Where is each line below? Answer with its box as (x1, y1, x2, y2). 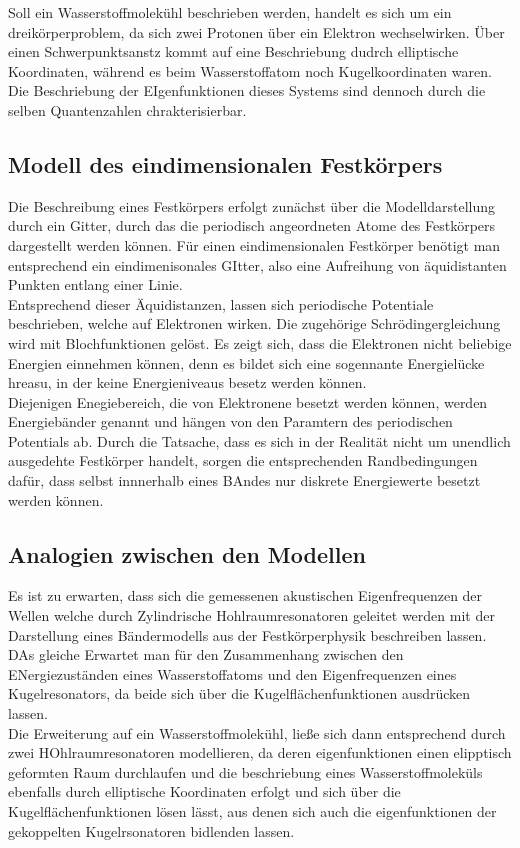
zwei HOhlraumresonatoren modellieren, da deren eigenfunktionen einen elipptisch (8, 742, 512, 763)
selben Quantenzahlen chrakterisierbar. (8, 99, 247, 120)
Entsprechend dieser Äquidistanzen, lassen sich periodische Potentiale (8, 293, 434, 314)
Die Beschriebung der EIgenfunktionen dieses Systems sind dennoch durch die (8, 80, 486, 101)
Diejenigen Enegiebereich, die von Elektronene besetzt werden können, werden (8, 391, 488, 412)
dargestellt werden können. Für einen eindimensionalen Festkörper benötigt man (8, 234, 501, 255)
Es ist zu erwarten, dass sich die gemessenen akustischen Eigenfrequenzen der (8, 585, 483, 606)
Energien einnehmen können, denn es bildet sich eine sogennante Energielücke (8, 352, 485, 373)
